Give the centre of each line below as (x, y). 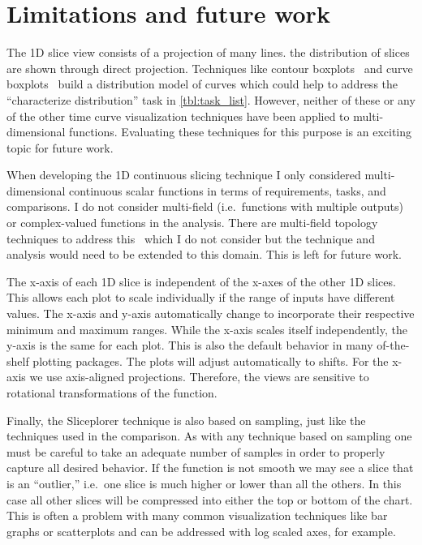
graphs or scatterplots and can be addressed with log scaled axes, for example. (201, 531)
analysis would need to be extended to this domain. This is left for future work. (205, 254)
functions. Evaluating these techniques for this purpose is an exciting (241, 132)
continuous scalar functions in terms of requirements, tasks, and (228, 190)
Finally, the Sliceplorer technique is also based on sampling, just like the (186, 420)
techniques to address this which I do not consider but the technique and (191, 238)
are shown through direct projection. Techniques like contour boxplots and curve (210, 68)
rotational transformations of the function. (112, 393)
